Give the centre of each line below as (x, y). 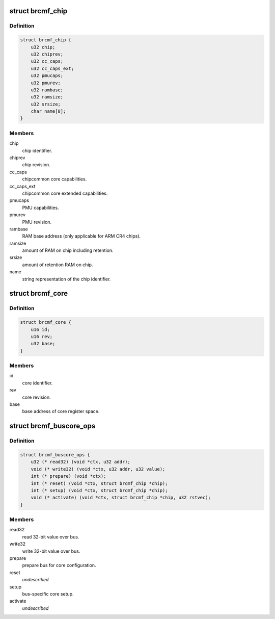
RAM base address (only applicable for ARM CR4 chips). (81, 236)
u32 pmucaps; (47, 76)
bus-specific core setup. (48, 594)
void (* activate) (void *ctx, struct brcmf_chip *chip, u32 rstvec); (121, 498)
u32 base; (43, 344)
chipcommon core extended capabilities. (65, 193)
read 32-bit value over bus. (51, 537)
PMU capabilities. (40, 208)
